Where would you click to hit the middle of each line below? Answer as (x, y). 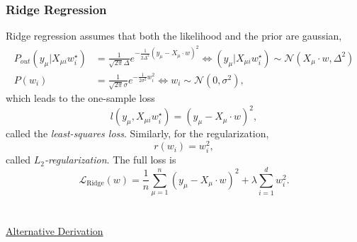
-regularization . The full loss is (110, 160)
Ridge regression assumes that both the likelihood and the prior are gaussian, (174, 36)
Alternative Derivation (55, 231)
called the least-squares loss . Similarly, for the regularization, (137, 133)
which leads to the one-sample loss (80, 98)
